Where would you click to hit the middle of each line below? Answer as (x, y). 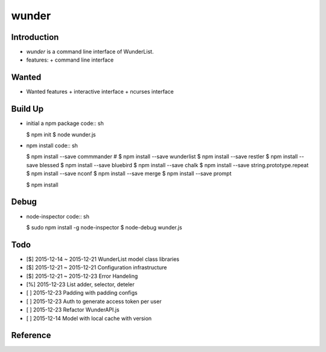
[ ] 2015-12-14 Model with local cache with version (89, 318)
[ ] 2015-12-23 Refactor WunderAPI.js (73, 310)
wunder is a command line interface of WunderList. (90, 52)
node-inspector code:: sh (58, 216)
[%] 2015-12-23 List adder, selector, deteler (81, 284)
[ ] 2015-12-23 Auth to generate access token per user (94, 301)
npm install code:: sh (52, 146)
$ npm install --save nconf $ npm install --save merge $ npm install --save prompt (129, 174)
